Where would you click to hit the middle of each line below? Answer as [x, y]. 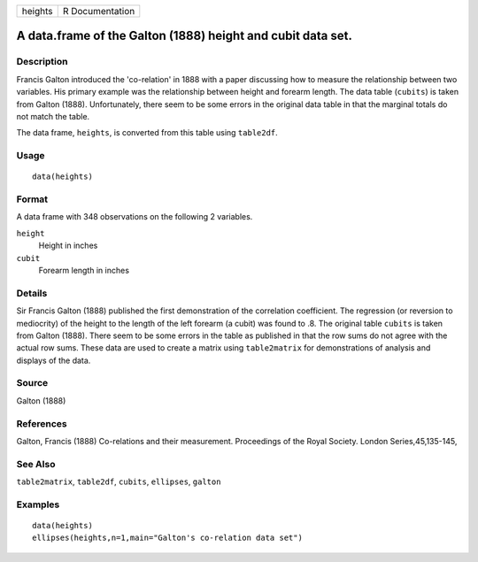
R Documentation [99, 11]
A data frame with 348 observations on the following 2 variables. [135, 217]
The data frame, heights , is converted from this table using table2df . [147, 133]
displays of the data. [54, 360]
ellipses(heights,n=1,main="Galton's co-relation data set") [167, 538]
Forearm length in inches [84, 270]
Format [32, 199]
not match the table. [53, 116]
